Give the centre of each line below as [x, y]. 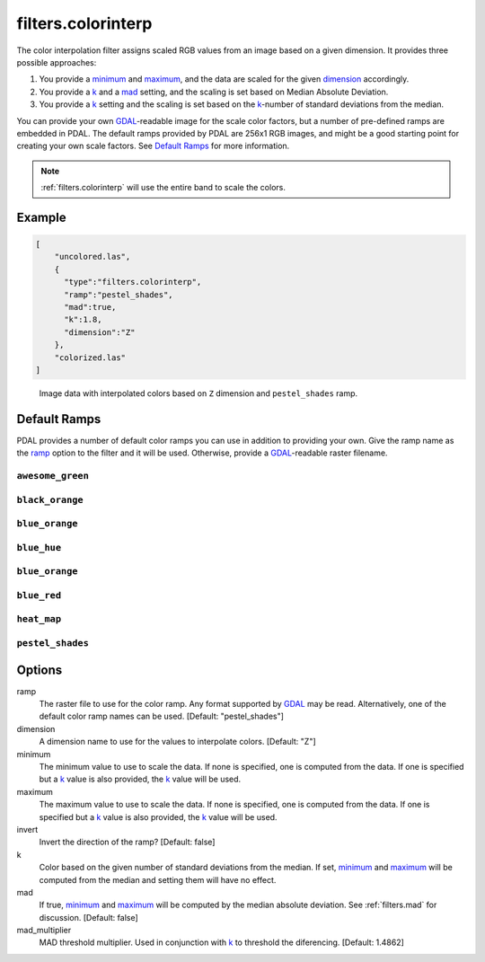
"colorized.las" [90, 357]
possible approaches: [57, 62]
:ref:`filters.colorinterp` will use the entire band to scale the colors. [163, 188]
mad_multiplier [44, 931]
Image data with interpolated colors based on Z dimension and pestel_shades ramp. [198, 393]
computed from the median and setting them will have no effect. [158, 879]
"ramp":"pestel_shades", [119, 295]
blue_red [39, 595]
